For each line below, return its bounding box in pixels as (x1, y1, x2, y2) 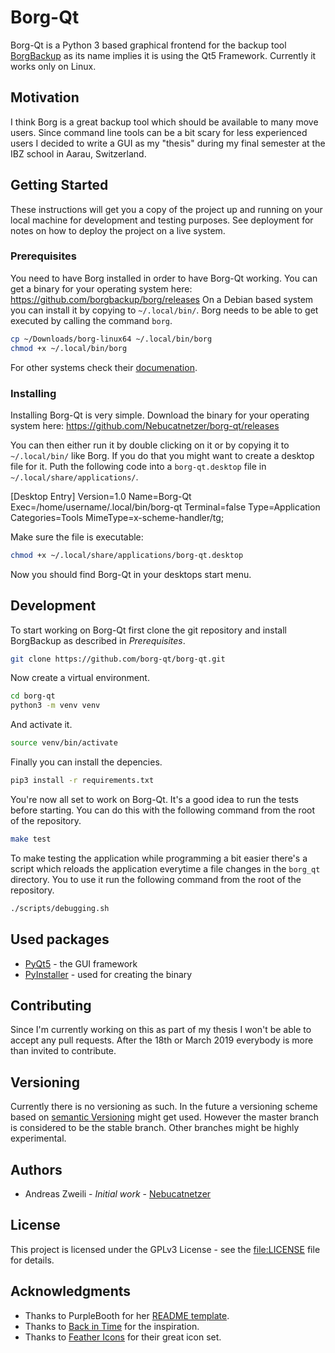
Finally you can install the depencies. (10, 756, 163, 768)
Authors (10, 1161, 63, 1178)
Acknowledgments (10, 1283, 132, 1300)
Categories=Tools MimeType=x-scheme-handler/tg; (10, 511, 225, 523)
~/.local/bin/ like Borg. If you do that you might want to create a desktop (10, 449, 315, 461)
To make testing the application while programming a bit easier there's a (10, 852, 308, 864)
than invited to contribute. (10, 1045, 117, 1057)
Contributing (10, 997, 92, 1014)
